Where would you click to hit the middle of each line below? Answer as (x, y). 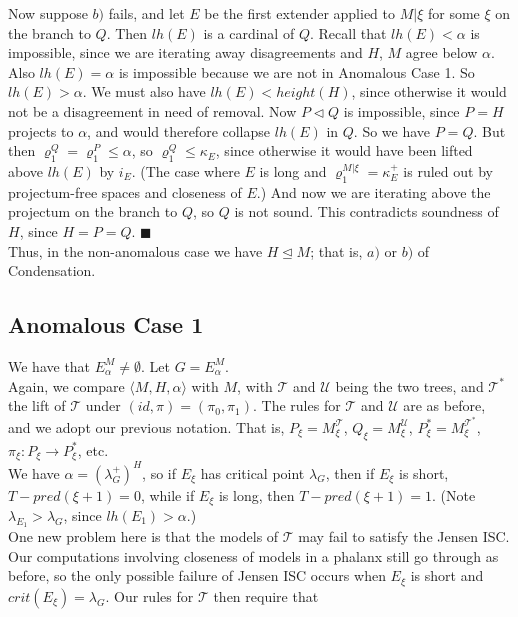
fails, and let (146, 13)
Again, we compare (66, 385)
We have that (49, 365)
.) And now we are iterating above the (373, 191)
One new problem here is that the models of (143, 536)
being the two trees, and (409, 385)
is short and (447, 575)
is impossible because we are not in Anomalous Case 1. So (296, 71)
